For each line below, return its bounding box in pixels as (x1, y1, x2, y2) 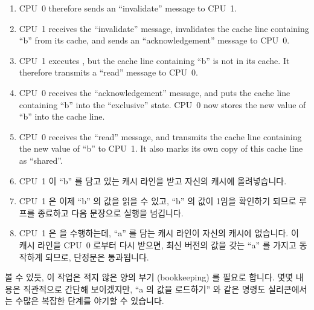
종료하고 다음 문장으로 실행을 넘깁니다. (37, 206, 184, 219)
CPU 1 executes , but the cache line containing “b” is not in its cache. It (19, 54, 290, 66)
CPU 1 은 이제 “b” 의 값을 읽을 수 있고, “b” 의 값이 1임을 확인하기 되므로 (19, 195, 296, 207)
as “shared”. (19, 153, 63, 166)
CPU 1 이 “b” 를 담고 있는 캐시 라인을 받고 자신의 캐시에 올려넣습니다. (19, 174, 287, 187)
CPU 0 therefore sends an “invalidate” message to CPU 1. (19, 2, 237, 14)
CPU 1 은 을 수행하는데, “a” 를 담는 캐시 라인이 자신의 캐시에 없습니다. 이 (19, 227, 299, 239)
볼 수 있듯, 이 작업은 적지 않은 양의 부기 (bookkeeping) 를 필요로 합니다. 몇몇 (5, 271, 293, 283)
